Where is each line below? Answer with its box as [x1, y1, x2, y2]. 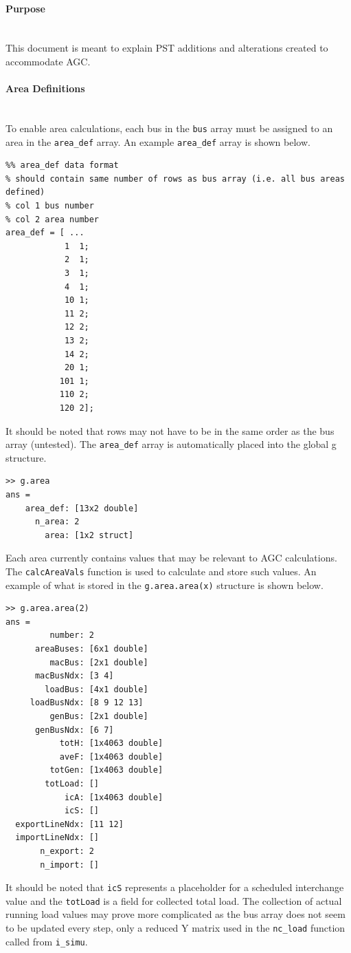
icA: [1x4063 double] [64, 792, 163, 802]
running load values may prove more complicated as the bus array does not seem [5, 907, 346, 921]
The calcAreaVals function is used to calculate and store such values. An [5, 564, 317, 578]
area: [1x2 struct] [45, 530, 134, 540]
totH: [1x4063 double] [59, 738, 163, 749]
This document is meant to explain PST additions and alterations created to [5, 41, 328, 55]
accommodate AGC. [5, 54, 91, 68]
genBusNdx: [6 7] [34, 725, 114, 735]
